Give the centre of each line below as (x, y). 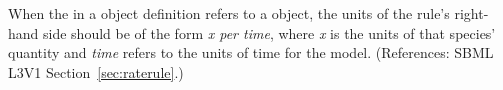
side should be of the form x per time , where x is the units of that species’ (269, 32)
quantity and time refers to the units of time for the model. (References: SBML (251, 52)
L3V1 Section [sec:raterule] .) (96, 71)
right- (471, 13)
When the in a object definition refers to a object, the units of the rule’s (229, 13)
